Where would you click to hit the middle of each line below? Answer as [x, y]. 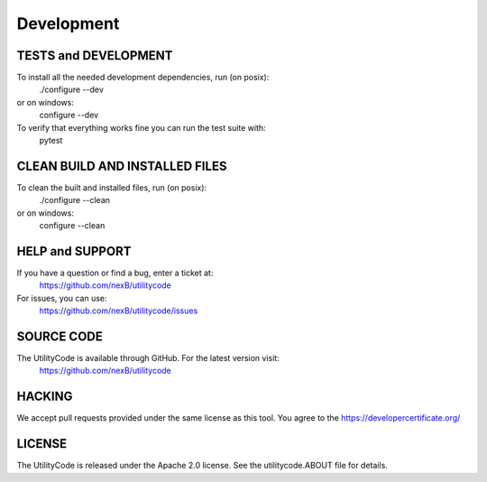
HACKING [45, 397]
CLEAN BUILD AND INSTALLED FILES [122, 166]
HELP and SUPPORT [74, 251]
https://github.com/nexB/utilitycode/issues [119, 311]
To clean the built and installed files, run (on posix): [112, 187]
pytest [51, 141]
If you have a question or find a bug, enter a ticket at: [115, 273]
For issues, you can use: [62, 298]
